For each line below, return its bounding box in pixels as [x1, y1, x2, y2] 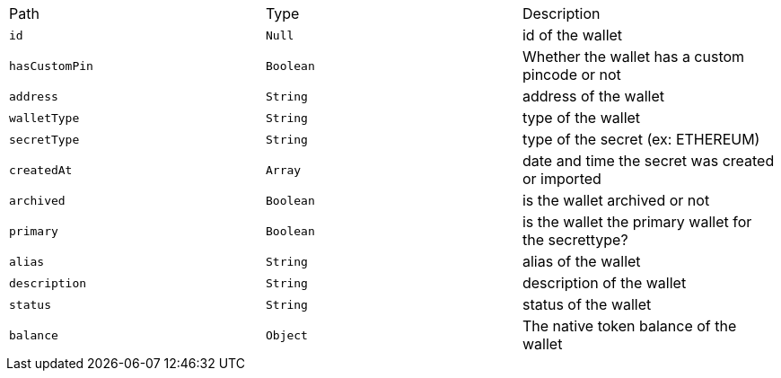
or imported [522, 170, 601, 188]
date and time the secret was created [522, 152, 775, 170]
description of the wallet [522, 274, 687, 292]
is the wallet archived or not [522, 191, 710, 209]
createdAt [9, 163, 73, 177]
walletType [9, 110, 80, 125]
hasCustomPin [9, 58, 93, 73]
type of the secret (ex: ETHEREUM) [522, 130, 760, 148]
